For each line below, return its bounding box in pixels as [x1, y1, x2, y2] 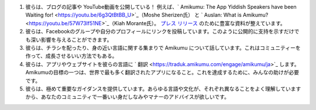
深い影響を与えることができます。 [30, 36, 112, 43]
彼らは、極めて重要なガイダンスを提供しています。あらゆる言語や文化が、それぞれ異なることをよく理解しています [25, 85, 301, 92]
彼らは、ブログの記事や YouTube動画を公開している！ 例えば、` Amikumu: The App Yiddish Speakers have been [25, 4, 297, 10]
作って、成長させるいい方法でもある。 [25, 53, 118, 60]
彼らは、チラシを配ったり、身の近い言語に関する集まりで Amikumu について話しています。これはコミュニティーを [25, 44, 301, 51]
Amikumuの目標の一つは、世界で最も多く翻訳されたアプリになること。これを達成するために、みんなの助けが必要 [25, 69, 300, 76]
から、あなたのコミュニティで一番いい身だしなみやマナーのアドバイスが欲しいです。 [25, 94, 229, 101]
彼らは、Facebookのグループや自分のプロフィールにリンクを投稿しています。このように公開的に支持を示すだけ [25, 28, 295, 35]
